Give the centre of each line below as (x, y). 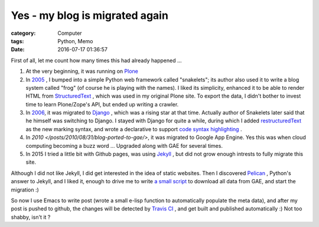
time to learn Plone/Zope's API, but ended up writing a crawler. (102, 104)
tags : (17, 41)
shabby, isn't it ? (31, 217)
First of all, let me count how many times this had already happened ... (96, 60)
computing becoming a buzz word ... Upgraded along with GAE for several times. (124, 145)
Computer (70, 33)
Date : (18, 50)
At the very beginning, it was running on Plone (82, 72)
